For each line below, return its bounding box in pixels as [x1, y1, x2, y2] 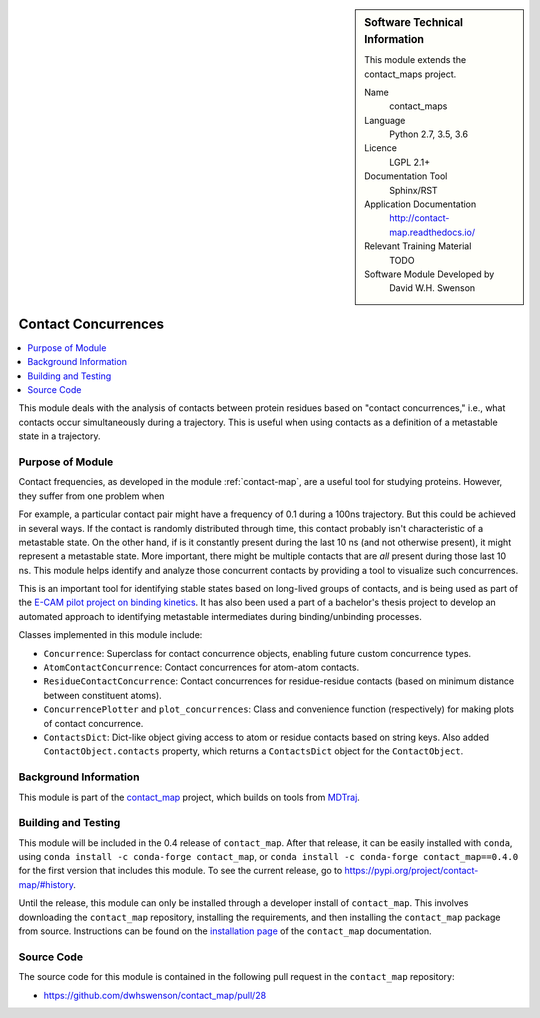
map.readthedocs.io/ [389, 226, 475, 238]
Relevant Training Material [364, 240, 472, 252]
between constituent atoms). [43, 689, 162, 701]
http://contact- [389, 212, 450, 224]
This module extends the [364, 54, 467, 66]
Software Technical [364, 16, 464, 29]
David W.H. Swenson [389, 282, 476, 294]
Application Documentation [364, 198, 477, 210]
